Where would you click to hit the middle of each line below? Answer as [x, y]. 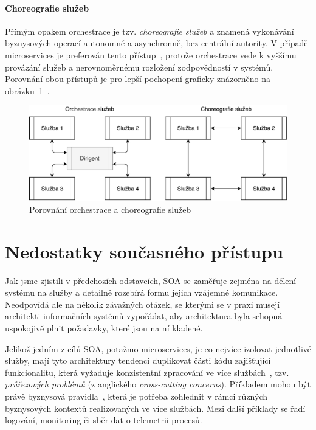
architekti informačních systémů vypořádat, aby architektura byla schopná [144, 316]
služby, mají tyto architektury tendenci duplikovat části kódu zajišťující [138, 360]
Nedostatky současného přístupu [144, 251]
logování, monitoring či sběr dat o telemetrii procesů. [104, 420]
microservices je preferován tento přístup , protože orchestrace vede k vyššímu [151, 54]
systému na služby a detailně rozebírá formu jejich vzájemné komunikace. [142, 292]
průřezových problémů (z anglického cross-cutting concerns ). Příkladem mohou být [158, 384]
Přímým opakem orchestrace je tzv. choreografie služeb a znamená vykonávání [149, 31]
